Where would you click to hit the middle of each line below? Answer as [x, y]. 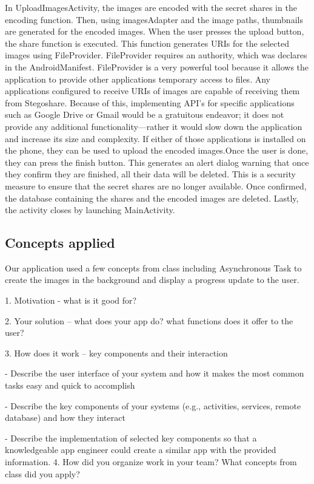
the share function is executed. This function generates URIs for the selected [147, 43]
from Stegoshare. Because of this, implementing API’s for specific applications [150, 102]
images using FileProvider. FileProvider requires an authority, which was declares [156, 55]
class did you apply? [42, 473]
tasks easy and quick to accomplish [70, 385]
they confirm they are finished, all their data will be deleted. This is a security [150, 174]
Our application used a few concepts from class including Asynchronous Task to [153, 268]
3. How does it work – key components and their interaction [116, 353]
